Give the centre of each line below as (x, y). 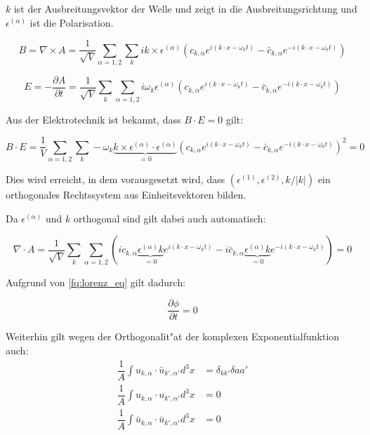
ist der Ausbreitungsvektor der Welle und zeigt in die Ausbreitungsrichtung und (185, 8)
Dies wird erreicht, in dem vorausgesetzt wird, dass (115, 179)
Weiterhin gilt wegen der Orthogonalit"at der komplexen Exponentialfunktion (173, 336)
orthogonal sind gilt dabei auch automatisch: (170, 218)
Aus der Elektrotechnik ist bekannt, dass (93, 119)
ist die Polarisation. (72, 22)
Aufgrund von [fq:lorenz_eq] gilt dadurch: (96, 282)
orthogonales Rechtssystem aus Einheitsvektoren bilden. (126, 195)
